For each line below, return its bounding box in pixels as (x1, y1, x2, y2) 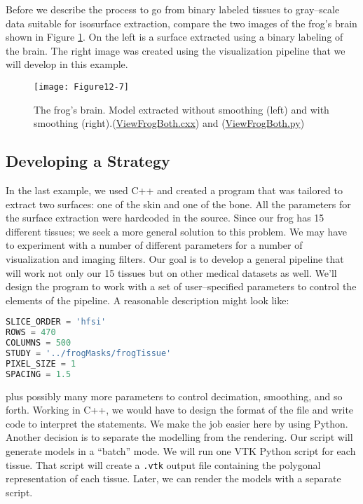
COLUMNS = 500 (6, 338, 71, 348)
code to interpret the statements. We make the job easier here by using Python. (6, 416, 348, 430)
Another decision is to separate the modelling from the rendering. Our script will (6, 430, 353, 444)
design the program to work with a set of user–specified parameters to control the (6, 279, 357, 294)
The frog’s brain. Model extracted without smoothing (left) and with (34, 102, 329, 116)
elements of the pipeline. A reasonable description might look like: (6, 292, 289, 307)
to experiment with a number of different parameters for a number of (6, 238, 303, 252)
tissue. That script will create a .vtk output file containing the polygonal (6, 457, 321, 472)
